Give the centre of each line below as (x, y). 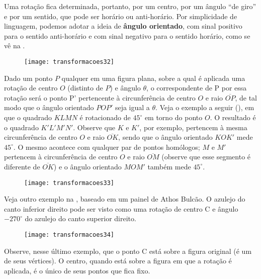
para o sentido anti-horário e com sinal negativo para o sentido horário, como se (127, 35)
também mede (169, 166)
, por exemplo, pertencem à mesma (193, 127)
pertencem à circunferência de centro (61, 157)
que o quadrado (28, 117)
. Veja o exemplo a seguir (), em (205, 107)
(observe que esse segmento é (206, 157)
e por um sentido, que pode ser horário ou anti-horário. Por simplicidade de (121, 16)
